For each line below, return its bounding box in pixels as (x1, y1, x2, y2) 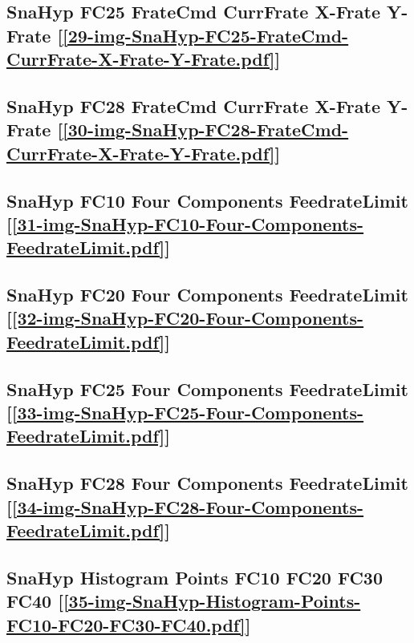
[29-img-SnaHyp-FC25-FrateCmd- (63, 22, 349, 47)
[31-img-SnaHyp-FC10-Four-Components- (11, 211, 364, 236)
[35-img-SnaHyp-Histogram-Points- (63, 588, 361, 613)
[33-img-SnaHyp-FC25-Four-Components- (11, 400, 364, 425)
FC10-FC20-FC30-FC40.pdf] (6, 612, 246, 637)
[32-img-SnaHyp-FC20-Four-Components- (11, 305, 364, 330)
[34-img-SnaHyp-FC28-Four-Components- (11, 494, 364, 519)
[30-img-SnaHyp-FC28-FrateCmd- (63, 117, 349, 142)
